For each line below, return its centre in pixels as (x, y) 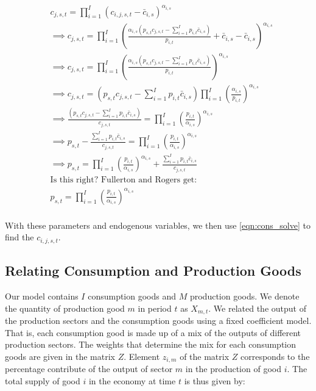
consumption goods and (132, 296)
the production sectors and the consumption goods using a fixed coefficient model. (158, 321)
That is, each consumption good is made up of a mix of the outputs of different (153, 332)
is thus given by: (215, 380)
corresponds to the (275, 356)
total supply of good (43, 380)
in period (155, 308)
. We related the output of (257, 308)
